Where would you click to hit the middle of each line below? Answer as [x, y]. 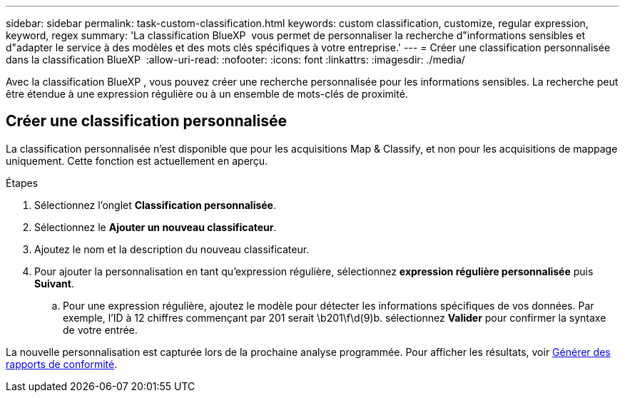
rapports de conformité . [62, 364]
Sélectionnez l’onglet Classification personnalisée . [156, 205]
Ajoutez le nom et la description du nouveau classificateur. [172, 249]
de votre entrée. [100, 330]
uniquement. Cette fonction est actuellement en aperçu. [137, 160]
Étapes [22, 183]
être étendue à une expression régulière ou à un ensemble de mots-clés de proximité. [207, 94]
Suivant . [54, 283]
